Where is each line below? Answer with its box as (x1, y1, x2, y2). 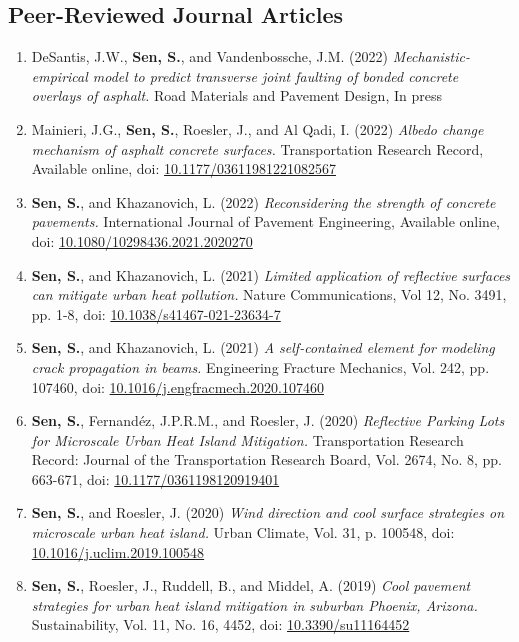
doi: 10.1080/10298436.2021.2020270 (31, 230, 253, 251)
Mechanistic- (392, 46, 470, 67)
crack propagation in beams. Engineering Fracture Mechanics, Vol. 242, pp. (31, 356, 490, 377)
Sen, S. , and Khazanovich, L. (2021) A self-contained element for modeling (31, 337, 495, 358)
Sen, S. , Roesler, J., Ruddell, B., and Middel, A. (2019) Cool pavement (31, 575, 471, 596)
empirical (31, 65, 88, 86)
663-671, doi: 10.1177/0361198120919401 (31, 468, 280, 489)
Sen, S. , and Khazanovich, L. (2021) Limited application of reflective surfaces (31, 264, 511, 285)
